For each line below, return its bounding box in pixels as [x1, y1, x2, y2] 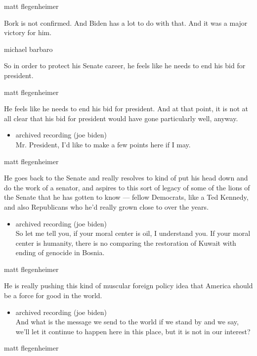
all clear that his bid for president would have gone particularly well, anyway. [4, 113, 238, 123]
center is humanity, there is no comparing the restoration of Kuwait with [15, 237, 236, 248]
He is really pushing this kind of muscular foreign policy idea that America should [4, 280, 253, 291]
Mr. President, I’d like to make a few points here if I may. [15, 139, 191, 149]
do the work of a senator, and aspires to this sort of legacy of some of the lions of [4, 182, 250, 192]
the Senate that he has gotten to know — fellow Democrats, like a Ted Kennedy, [4, 192, 249, 202]
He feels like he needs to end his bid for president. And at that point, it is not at [4, 103, 248, 114]
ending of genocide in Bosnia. [15, 247, 105, 258]
